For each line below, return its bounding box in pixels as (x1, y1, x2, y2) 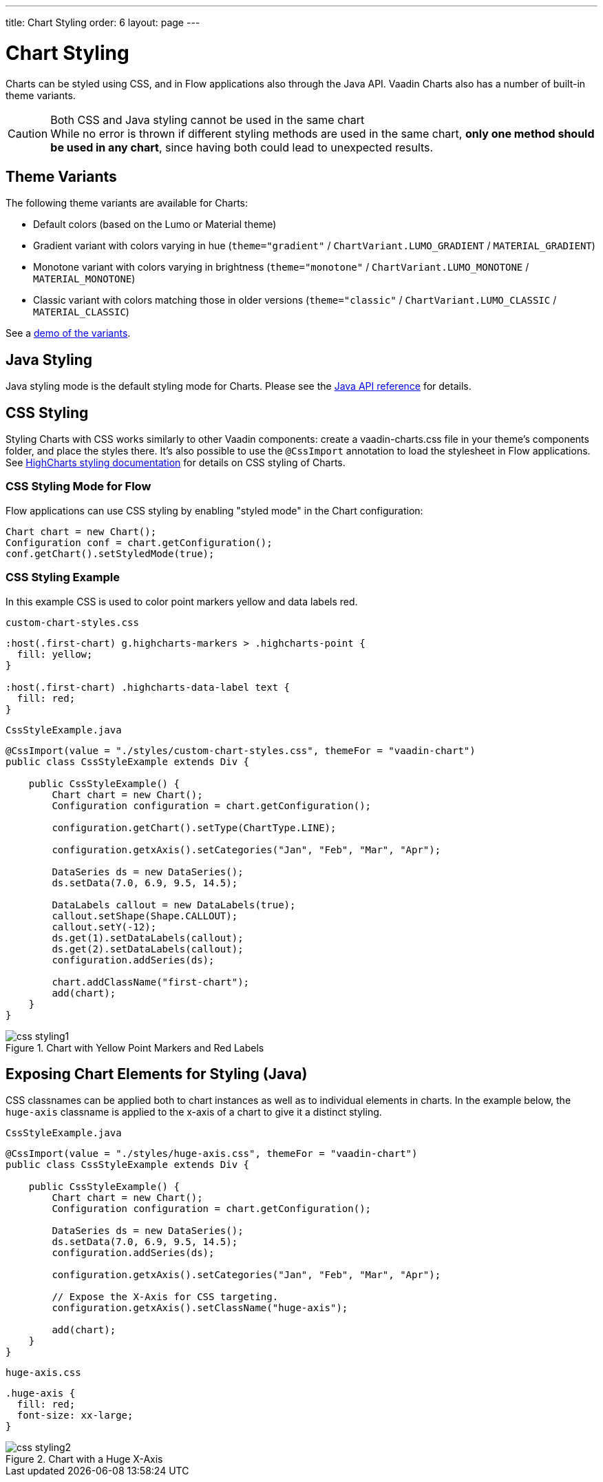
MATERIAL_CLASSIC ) (33, 306, 129, 318)
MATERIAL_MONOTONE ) (33, 273, 136, 285)
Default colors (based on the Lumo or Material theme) (33, 218, 277, 231)
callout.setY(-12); (52, 921, 157, 932)
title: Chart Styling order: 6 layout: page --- (6, 17, 200, 28)
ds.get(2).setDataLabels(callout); (52, 943, 244, 954)
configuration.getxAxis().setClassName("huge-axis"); (52, 1302, 348, 1314)
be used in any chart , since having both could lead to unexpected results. (50, 140, 434, 154)
